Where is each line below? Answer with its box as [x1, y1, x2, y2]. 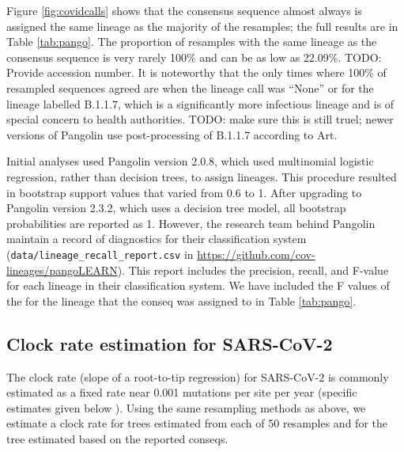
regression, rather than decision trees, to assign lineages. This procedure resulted [6, 168, 397, 184]
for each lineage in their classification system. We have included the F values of [6, 277, 390, 294]
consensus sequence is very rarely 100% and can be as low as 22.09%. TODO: [6, 48, 382, 65]
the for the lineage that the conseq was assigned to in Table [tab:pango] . [6, 292, 357, 309]
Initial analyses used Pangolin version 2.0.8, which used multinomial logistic [6, 153, 374, 169]
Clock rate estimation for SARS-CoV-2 [6, 331, 333, 355]
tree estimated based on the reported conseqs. [6, 430, 228, 446]
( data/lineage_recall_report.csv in [6, 245, 194, 262]
